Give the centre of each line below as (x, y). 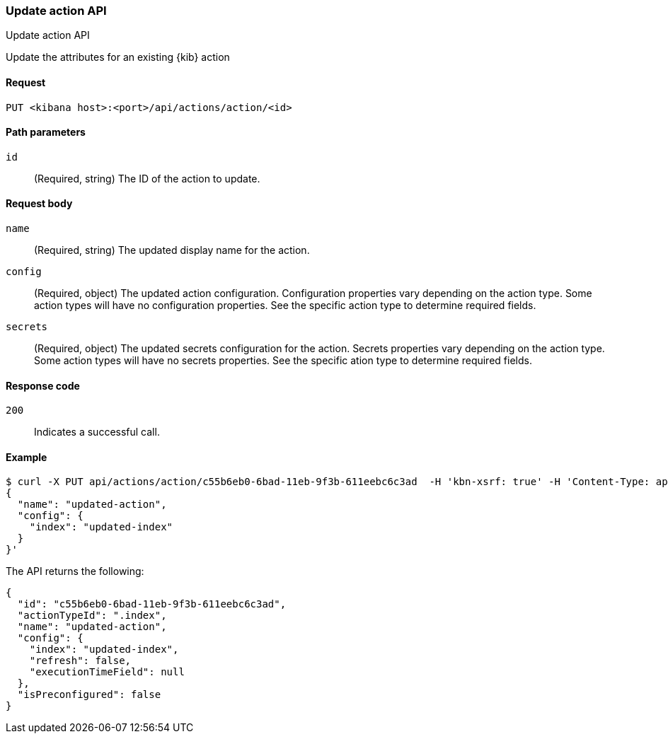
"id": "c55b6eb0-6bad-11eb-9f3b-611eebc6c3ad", (152, 604)
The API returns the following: (75, 571)
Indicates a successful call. (97, 432)
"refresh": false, (80, 661)
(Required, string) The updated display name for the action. (172, 250)
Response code (43, 385)
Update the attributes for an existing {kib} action (118, 57)
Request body (39, 204)
